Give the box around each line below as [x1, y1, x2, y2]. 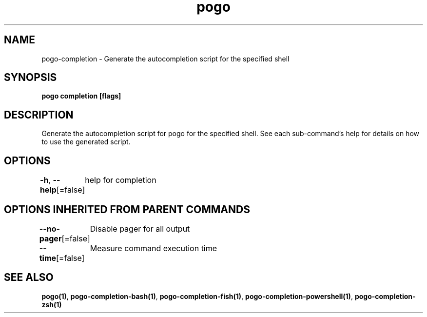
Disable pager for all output [90, 223, 190, 234]
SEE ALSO [4, 271, 54, 284]
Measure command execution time [90, 243, 217, 253]
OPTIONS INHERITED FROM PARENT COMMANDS [4, 203, 250, 216]
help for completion [85, 175, 156, 185]
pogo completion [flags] [41, 92, 121, 100]
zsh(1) [41, 300, 62, 309]
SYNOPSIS [4, 71, 57, 84]
